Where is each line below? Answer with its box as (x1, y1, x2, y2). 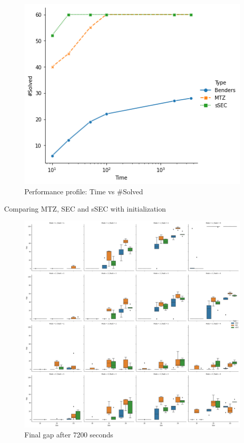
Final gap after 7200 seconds (24, 429, 113, 440)
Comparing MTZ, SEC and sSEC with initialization (4, 203, 166, 214)
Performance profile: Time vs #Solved (24, 186, 143, 196)
